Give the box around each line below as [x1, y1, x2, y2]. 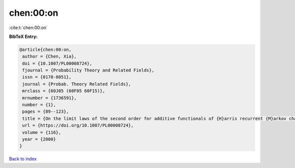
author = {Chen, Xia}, [22, 54, 77, 59]
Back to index [9, 156, 37, 162]
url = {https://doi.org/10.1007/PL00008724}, [22, 123, 134, 128]
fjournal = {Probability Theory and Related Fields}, [22, 67, 154, 73]
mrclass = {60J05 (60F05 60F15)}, [22, 88, 105, 94]
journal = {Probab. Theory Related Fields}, [22, 81, 131, 87]
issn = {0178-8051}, [22, 74, 72, 80]
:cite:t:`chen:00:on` [9, 25, 48, 31]
